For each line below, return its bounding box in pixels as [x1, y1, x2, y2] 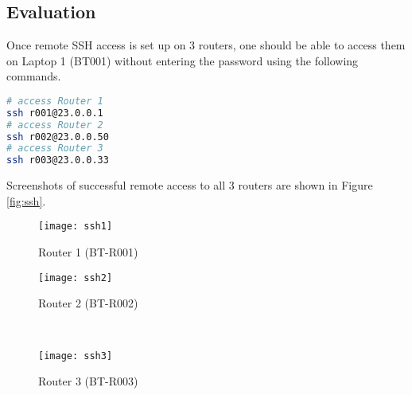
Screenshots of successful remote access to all [6, 177, 226, 194]
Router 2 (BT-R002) [38, 295, 138, 311]
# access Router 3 [6, 143, 103, 154]
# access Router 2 [6, 119, 103, 131]
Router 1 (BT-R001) [38, 244, 138, 260]
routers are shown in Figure [238, 177, 373, 194]
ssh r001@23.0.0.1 [6, 107, 103, 119]
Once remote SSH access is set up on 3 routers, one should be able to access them [6, 37, 406, 53]
